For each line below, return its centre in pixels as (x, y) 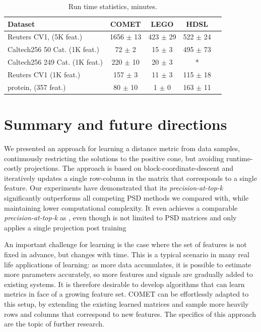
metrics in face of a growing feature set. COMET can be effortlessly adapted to (126, 294)
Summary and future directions (116, 124)
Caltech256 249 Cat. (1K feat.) (55, 62)
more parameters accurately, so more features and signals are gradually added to (128, 274)
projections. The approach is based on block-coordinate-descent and (129, 168)
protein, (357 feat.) (37, 87)
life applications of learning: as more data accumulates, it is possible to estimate (128, 264)
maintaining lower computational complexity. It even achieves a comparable (121, 207)
